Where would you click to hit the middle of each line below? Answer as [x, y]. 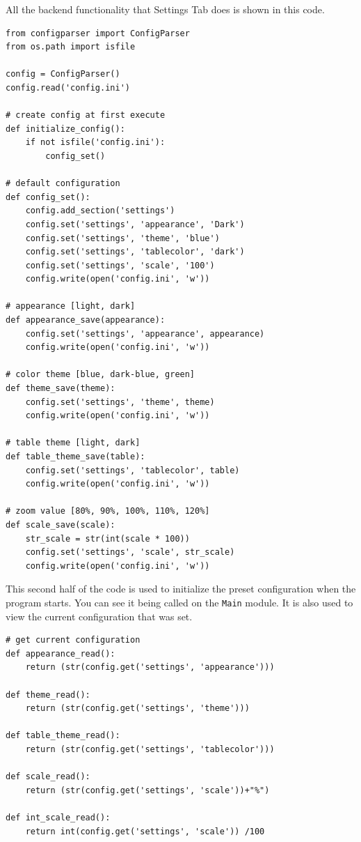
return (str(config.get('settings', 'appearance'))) [150, 667]
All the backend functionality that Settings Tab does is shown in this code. [165, 9]
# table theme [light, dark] [73, 443]
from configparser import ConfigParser [98, 33]
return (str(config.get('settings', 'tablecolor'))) [150, 749]
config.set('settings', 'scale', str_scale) [130, 552]
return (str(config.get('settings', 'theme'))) [137, 709]
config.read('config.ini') [68, 87]
